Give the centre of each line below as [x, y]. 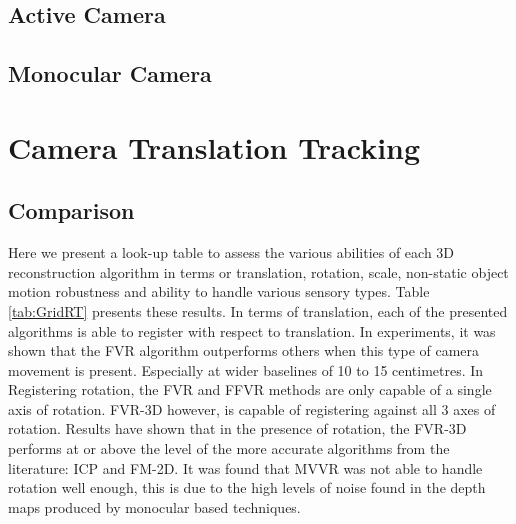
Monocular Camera [110, 73]
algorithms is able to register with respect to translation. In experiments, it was [252, 330]
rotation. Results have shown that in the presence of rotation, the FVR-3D [237, 428]
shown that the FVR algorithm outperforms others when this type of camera [244, 350]
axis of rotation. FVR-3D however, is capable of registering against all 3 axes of [252, 408]
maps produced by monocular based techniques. [154, 506]
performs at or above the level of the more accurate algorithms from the [229, 448]
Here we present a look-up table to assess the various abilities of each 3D [231, 252]
